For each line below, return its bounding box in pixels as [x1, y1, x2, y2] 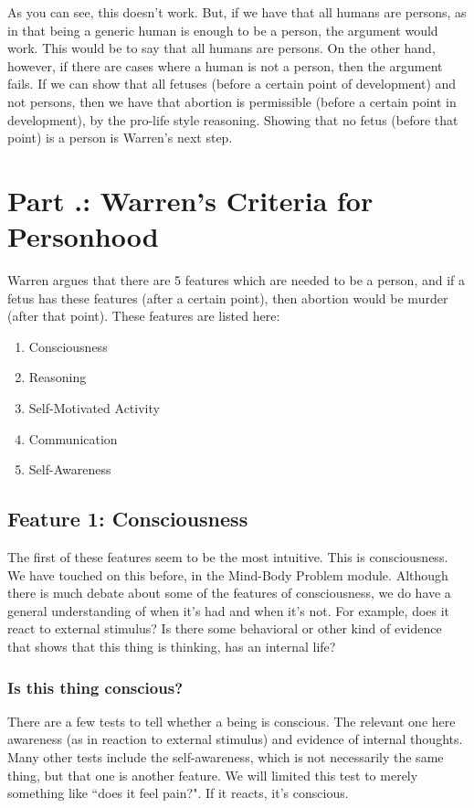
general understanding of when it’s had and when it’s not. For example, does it [7, 601, 450, 620]
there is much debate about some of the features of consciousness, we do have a [7, 583, 451, 602]
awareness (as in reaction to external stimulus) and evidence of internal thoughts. [7, 729, 463, 749]
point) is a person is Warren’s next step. [7, 128, 233, 147]
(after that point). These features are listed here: [7, 306, 280, 325]
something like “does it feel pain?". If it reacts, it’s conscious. [7, 783, 349, 803]
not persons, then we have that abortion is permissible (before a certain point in [7, 91, 457, 111]
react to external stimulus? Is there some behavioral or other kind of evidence [7, 619, 442, 638]
